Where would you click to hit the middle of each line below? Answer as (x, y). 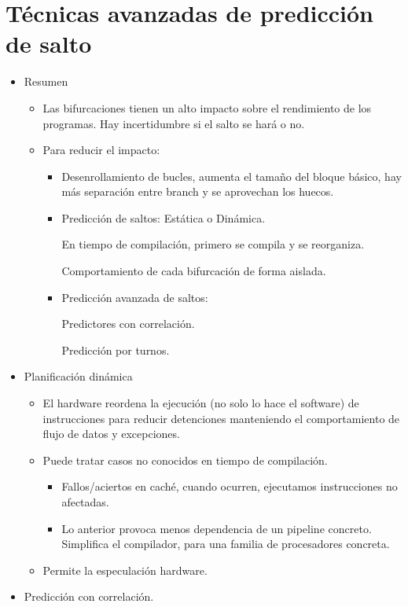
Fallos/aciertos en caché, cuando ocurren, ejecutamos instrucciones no (230, 486)
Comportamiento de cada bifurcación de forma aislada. (194, 271)
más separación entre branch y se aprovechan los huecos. (198, 191)
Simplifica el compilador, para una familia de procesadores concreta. (226, 544)
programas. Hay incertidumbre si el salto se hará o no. (174, 123)
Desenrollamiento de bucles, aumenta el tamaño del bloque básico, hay (232, 176)
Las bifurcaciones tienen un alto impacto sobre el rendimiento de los (207, 107)
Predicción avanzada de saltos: (135, 297)
